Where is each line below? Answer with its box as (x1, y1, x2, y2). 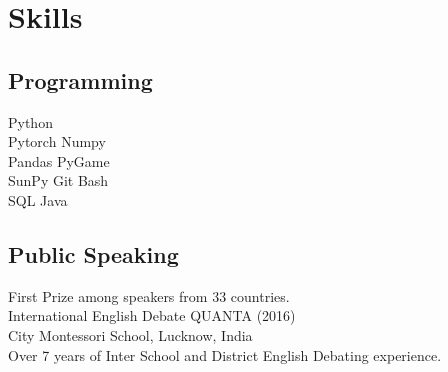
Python (8, 111, 53, 132)
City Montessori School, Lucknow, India (8, 324, 253, 345)
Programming (8, 64, 153, 95)
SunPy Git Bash (8, 170, 109, 191)
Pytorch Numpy (8, 131, 106, 152)
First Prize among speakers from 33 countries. (8, 285, 290, 306)
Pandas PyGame (8, 150, 110, 171)
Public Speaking (8, 238, 179, 269)
